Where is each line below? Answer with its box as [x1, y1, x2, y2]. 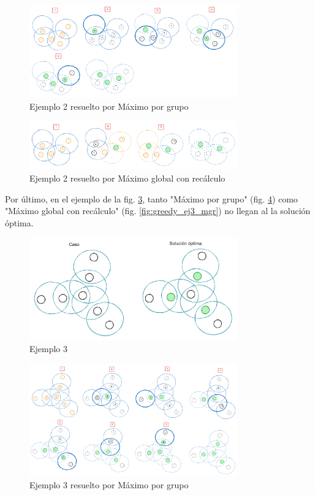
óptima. [5, 216, 34, 229]
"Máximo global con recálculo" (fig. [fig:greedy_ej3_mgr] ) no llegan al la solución [5, 204, 311, 217]
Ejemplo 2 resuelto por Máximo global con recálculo [29, 171, 226, 184]
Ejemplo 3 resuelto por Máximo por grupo [29, 478, 189, 491]
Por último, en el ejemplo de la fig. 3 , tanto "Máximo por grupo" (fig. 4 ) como [5, 192, 298, 205]
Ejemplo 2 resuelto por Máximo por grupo [29, 99, 189, 112]
